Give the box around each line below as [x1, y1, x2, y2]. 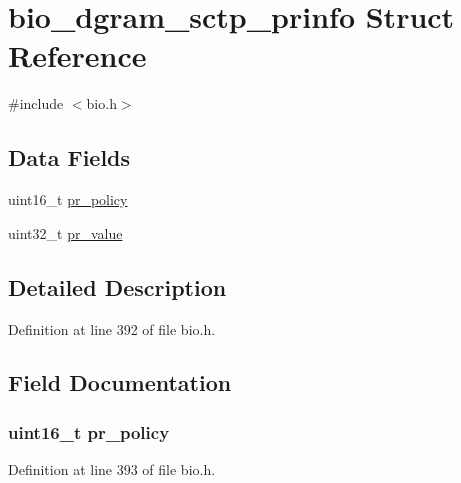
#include [8, 93, 64, 114]
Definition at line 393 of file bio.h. [8, 459, 216, 480]
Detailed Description [8, 271, 227, 302]
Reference [8, 35, 147, 76]
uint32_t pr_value [8, 222, 123, 243]
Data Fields [8, 142, 131, 173]
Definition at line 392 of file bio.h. [8, 318, 216, 339]
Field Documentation [8, 367, 232, 398]
